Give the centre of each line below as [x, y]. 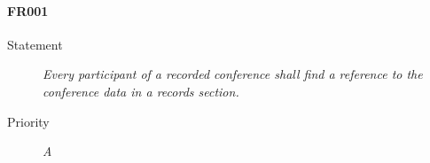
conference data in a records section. [141, 91]
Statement [35, 44]
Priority [28, 121]
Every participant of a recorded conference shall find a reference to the [233, 74]
